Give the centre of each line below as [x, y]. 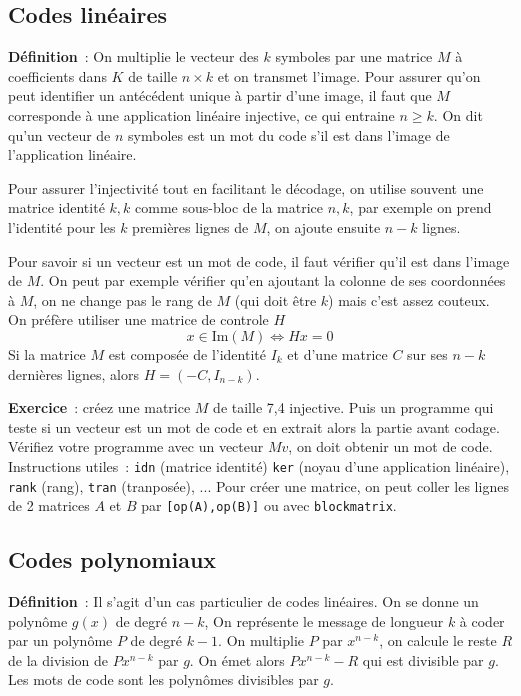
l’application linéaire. [72, 154]
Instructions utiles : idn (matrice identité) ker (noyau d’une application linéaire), [259, 465]
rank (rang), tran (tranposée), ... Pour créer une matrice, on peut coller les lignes [258, 485]
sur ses [427, 353]
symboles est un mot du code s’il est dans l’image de [289, 134]
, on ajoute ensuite [323, 226]
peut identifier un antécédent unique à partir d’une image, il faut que [220, 95]
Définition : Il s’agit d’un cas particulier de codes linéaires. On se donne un [243, 601]
